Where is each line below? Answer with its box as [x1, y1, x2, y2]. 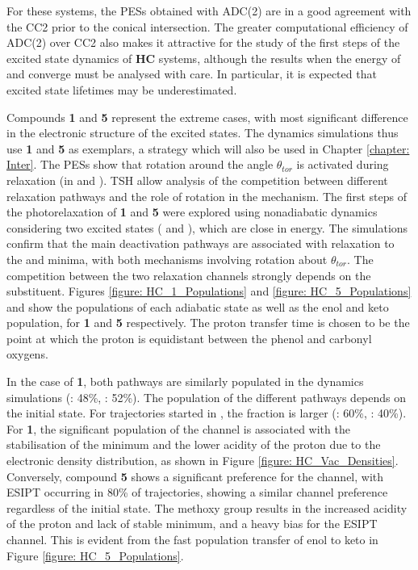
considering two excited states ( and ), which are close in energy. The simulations [6, 219, 408, 236]
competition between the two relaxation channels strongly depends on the [6, 266, 371, 283]
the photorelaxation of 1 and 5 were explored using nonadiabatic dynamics [6, 203, 378, 220]
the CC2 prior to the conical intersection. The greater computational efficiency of [6, 18, 408, 35]
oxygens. [6, 346, 48, 363]
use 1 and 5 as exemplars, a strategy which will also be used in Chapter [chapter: [6, 140, 410, 157]
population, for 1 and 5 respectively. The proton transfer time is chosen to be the [6, 314, 410, 331]
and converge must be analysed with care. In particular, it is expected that [6, 65, 377, 82]
